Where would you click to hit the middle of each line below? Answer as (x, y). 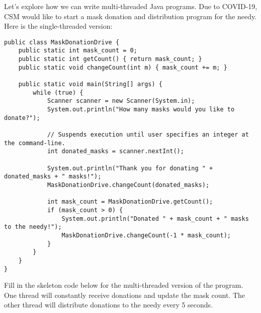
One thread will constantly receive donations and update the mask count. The (125, 295)
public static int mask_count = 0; (78, 51)
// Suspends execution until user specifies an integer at (148, 135)
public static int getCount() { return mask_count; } (110, 59)
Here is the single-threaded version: (58, 26)
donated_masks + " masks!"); (53, 177)
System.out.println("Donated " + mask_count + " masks (155, 218)
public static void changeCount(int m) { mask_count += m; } (123, 67)
